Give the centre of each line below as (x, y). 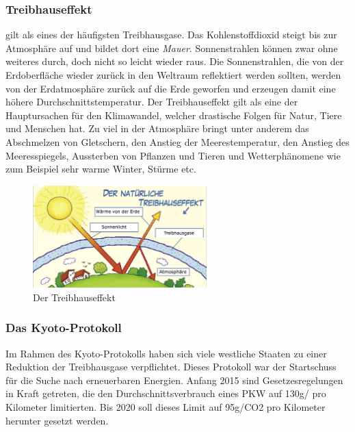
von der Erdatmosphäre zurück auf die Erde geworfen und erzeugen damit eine (171, 88)
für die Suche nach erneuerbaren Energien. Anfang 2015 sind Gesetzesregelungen (174, 380)
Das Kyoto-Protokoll (64, 328)
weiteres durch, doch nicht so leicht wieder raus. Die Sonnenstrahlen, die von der (175, 61)
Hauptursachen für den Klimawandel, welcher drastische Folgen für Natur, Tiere (174, 115)
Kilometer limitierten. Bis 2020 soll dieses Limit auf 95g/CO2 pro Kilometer (166, 407)
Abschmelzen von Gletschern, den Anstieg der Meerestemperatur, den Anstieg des (177, 141)
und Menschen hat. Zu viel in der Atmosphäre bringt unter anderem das (157, 128)
